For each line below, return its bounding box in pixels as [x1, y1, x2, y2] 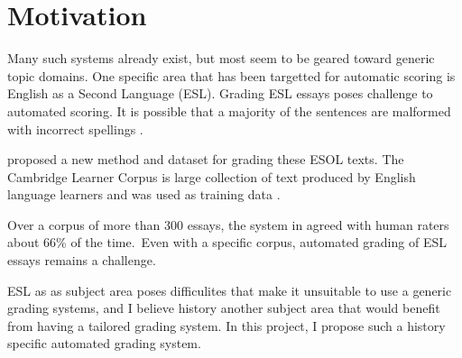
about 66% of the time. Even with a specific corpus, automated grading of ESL [7, 233, 447, 252]
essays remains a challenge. [7, 251, 156, 270]
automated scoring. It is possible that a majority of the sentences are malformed [7, 101, 451, 120]
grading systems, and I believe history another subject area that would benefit [7, 298, 440, 317]
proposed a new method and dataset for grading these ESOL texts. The [7, 150, 404, 169]
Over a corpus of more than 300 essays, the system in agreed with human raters [7, 215, 449, 234]
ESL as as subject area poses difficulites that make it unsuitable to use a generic [7, 280, 452, 299]
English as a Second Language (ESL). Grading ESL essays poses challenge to [7, 84, 433, 103]
